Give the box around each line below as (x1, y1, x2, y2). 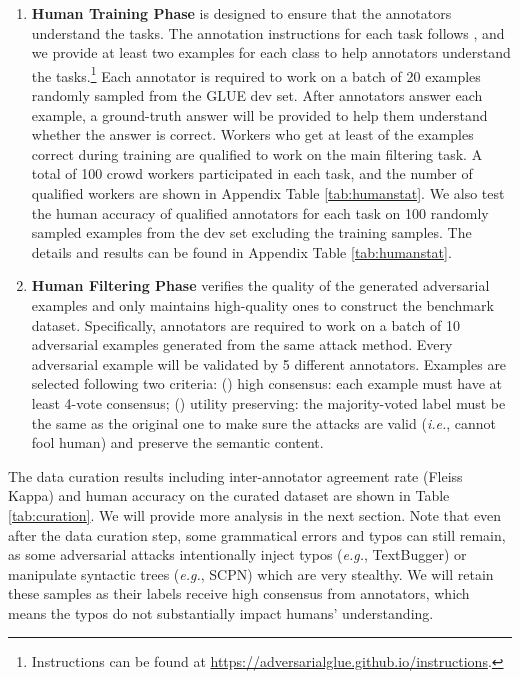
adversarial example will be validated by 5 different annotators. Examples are (31, 353, 507, 374)
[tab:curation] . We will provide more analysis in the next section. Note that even (8, 504, 502, 525)
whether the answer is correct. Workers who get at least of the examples (31, 124, 474, 145)
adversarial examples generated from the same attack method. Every (31, 334, 453, 355)
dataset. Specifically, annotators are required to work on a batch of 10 (31, 314, 460, 335)
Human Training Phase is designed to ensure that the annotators (31, 3, 452, 23)
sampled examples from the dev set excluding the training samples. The (31, 222, 472, 243)
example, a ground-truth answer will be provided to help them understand (31, 104, 488, 125)
